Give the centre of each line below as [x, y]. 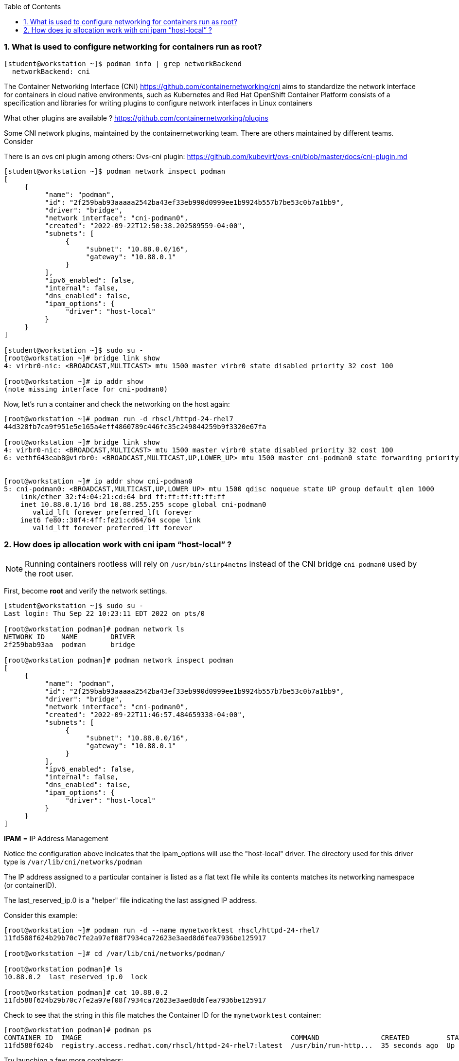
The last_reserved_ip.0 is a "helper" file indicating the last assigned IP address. [131, 900]
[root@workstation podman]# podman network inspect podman [119, 660]
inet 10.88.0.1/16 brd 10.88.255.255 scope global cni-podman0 [143, 504]
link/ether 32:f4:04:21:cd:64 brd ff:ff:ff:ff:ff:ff [123, 496]
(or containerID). [30, 885]
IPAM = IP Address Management [56, 838]
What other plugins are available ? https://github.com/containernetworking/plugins [136, 118]
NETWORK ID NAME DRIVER [70, 637]
